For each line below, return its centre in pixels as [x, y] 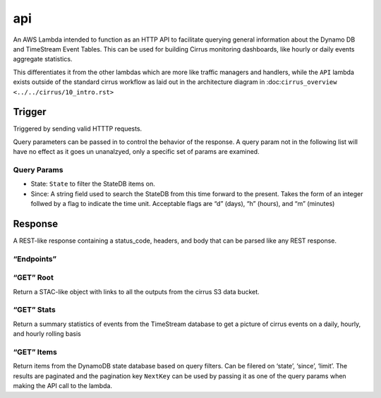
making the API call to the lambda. [63, 386]
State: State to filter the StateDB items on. [93, 184]
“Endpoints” [35, 259]
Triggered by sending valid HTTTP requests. [78, 129]
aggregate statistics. [43, 59]
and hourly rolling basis [47, 334]
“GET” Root [34, 277]
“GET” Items [35, 352]
